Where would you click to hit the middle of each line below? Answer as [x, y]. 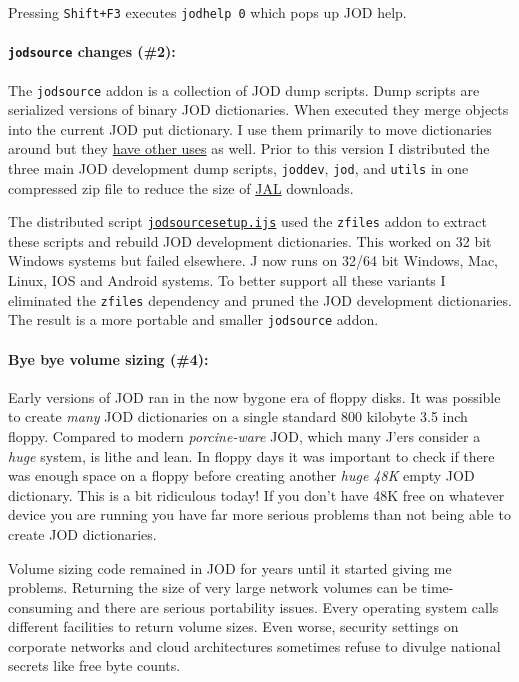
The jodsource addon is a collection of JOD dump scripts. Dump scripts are [244, 89]
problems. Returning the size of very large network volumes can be [212, 587]
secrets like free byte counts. [94, 665]
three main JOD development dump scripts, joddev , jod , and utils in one [238, 167]
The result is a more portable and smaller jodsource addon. [193, 319]
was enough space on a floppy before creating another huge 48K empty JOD [241, 475]
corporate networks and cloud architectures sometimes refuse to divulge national [254, 645]
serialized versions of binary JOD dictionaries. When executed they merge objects [258, 109]
